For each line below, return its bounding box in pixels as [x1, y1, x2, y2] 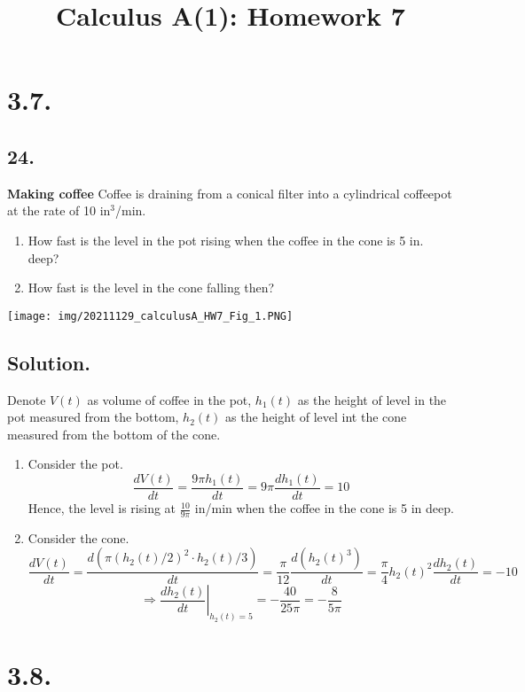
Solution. [7, 348, 90, 376]
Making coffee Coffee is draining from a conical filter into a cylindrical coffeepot [7, 183, 452, 202]
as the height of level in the [297, 390, 447, 408]
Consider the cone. [27, 528, 129, 547]
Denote [7, 390, 46, 408]
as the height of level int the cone [225, 408, 407, 426]
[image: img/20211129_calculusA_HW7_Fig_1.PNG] [7, 309, 294, 323]
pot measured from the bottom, [7, 408, 179, 426]
